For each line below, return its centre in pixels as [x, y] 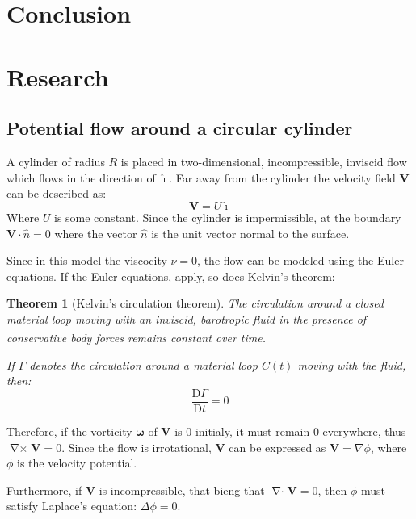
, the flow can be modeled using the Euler [300, 260]
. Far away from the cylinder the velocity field [282, 177]
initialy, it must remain [252, 431]
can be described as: [57, 193]
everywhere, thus [364, 431]
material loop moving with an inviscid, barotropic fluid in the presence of [187, 318]
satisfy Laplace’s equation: [72, 506]
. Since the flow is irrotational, [137, 447]
